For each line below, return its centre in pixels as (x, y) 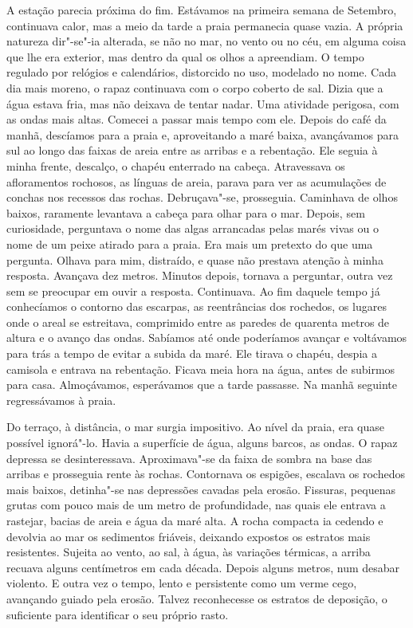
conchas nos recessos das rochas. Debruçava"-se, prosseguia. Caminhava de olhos (202, 197)
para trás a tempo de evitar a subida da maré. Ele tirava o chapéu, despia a (192, 353)
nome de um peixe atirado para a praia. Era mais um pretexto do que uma (190, 243)
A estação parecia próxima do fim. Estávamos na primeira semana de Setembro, (202, 10)
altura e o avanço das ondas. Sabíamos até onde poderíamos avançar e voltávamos (207, 338)
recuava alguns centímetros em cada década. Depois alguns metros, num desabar (203, 567)
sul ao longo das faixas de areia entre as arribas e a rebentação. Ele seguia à (192, 150)
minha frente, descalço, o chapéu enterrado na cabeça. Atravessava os (176, 165)
